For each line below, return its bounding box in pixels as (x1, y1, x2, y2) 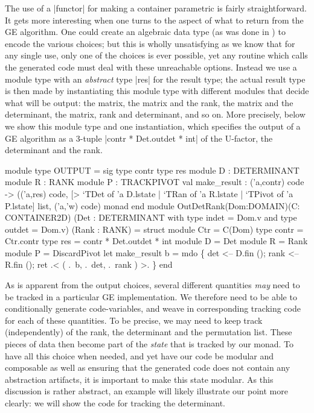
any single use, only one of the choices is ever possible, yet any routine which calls (5, 49, 308, 61)
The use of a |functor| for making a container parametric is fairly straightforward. (5, 2, 307, 14)
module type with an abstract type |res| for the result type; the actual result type (5, 72, 306, 85)
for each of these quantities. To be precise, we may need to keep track (5, 314, 263, 326)
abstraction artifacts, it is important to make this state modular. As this (5, 373, 274, 385)
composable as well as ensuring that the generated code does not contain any (5, 361, 290, 374)
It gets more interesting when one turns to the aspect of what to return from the (5, 13, 304, 26)
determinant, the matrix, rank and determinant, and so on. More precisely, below (5, 108, 306, 121)
